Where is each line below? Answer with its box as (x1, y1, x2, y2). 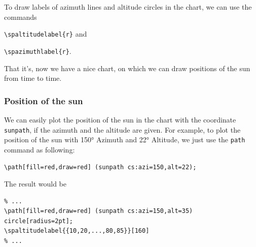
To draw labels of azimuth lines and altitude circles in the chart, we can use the (4, 2, 252, 12)
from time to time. (4, 73, 62, 83)
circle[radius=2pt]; (4, 217, 74, 225)
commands (4, 11, 37, 22)
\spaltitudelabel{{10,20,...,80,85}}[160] (4, 227, 150, 235)
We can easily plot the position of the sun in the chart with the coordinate (4, 114, 236, 125)
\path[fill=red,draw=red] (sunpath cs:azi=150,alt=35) (4, 207, 193, 215)
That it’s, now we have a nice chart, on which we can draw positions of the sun (4, 63, 250, 73)
